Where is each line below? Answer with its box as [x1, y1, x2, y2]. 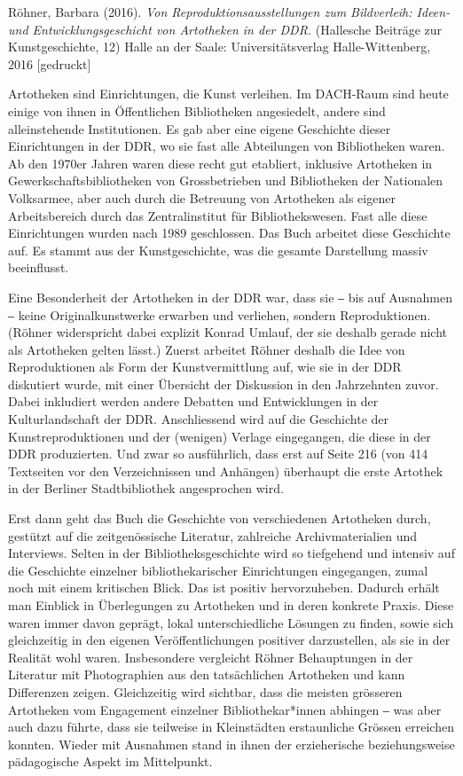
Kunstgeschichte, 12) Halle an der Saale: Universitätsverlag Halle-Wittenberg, [8, 37, 431, 56]
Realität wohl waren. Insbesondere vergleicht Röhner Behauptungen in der [8, 647, 413, 666]
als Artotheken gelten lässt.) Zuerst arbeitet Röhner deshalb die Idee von [8, 340, 405, 358]
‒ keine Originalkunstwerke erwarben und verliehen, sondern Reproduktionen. [8, 305, 431, 324]
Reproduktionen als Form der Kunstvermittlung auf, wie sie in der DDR [8, 357, 402, 376]
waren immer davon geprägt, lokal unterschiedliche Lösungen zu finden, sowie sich [8, 613, 454, 631]
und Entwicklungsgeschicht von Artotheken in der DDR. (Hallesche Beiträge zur [8, 20, 443, 38]
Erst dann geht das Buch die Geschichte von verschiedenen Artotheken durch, [8, 509, 431, 528]
